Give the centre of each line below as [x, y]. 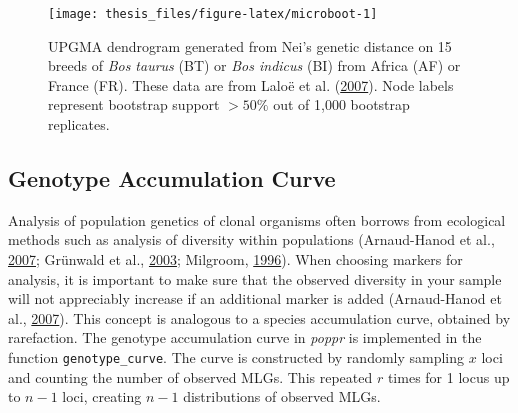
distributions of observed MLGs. [282, 396]
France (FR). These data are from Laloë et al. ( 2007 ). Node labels [251, 84]
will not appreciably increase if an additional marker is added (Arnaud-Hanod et [255, 298]
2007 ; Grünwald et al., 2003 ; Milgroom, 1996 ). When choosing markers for [235, 259]
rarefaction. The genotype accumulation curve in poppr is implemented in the [245, 337]
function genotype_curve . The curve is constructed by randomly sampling [236, 356]
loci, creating [102, 396]
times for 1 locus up [448, 376]
